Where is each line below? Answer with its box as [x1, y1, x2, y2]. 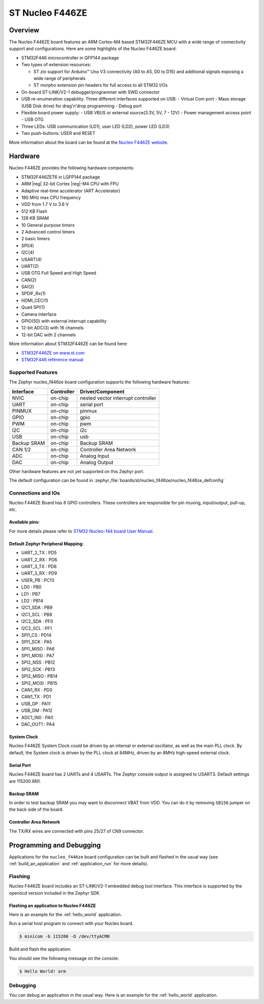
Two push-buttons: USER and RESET [21, 130, 95, 136]
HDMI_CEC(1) [21, 297, 48, 303]
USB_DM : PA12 [21, 707, 53, 713]
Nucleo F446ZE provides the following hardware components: [9, 165, 134, 171]
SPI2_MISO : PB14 [21, 673, 58, 679]
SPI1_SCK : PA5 [21, 639, 52, 645]
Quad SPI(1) [21, 304, 45, 310]
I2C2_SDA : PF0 [21, 618, 53, 625]
